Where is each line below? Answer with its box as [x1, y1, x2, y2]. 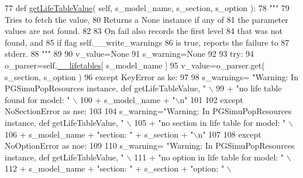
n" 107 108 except [198, 128, 261, 140]
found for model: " [5, 93, 70, 105]
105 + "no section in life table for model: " [134, 116, 286, 128]
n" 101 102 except [180, 93, 243, 105]
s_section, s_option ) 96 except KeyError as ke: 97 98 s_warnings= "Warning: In [5, 70, 298, 83]
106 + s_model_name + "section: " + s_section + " [5, 128, 194, 140]
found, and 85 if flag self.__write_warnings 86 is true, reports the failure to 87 [5, 36, 290, 48]
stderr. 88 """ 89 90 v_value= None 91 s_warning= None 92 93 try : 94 [5, 47, 254, 60]
